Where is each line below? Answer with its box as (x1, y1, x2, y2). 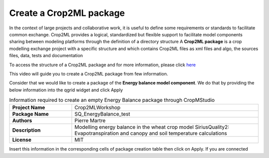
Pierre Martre (74, 117, 106, 124)
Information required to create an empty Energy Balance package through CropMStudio (9, 97, 215, 104)
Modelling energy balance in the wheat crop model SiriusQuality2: (74, 124, 229, 131)
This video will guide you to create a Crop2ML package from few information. (9, 71, 168, 77)
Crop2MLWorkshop (74, 104, 121, 111)
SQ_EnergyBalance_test (74, 111, 131, 118)
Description (12, 127, 41, 134)
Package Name (12, 111, 49, 118)
